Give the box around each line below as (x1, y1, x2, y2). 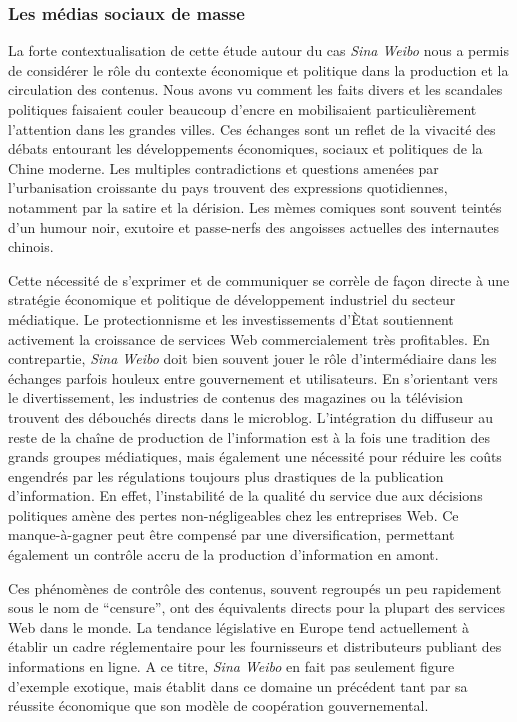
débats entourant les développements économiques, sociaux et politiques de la (8, 138, 483, 159)
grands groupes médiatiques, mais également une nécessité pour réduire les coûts (8, 446, 502, 467)
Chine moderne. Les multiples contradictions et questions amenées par (8, 157, 439, 178)
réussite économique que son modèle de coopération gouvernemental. (8, 695, 429, 716)
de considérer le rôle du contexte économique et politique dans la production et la (8, 59, 509, 80)
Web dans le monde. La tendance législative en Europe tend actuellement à (8, 616, 470, 637)
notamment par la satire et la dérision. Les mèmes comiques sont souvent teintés (8, 196, 502, 217)
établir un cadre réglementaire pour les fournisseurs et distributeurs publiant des (8, 636, 502, 657)
